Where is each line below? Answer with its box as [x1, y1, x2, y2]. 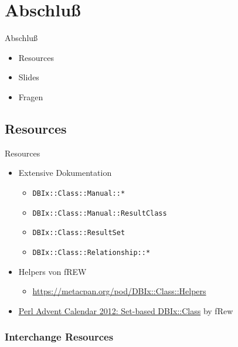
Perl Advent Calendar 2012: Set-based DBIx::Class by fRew [18, 304, 233, 317]
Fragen [18, 90, 43, 103]
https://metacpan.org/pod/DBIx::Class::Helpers [32, 285, 206, 297]
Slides [18, 71, 39, 83]
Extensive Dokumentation [18, 166, 112, 179]
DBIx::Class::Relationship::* [32, 248, 151, 257]
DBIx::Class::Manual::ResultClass [32, 209, 167, 217]
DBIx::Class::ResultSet [32, 229, 125, 237]
